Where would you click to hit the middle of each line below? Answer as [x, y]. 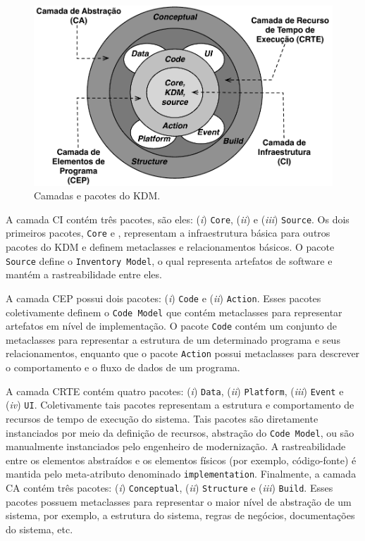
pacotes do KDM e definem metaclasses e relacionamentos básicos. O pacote [170, 247]
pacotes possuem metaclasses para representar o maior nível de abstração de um [179, 501]
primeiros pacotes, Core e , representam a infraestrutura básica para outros [168, 233]
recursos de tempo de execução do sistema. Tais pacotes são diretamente [162, 418]
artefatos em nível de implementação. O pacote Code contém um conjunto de [172, 326]
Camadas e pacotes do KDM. [97, 195]
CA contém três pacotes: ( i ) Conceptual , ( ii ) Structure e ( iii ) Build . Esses [169, 488]
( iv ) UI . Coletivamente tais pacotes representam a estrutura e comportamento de [180, 405]
